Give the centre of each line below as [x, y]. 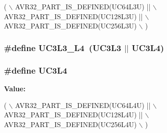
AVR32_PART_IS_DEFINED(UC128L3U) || [73, 16]
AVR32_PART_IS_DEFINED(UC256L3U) [70, 26]
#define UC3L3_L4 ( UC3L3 [63, 47]
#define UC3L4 [36, 70]
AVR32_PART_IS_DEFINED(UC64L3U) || [83, 6]
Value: [15, 88]
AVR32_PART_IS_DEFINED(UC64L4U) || [83, 105]
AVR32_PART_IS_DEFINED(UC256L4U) [70, 124]
